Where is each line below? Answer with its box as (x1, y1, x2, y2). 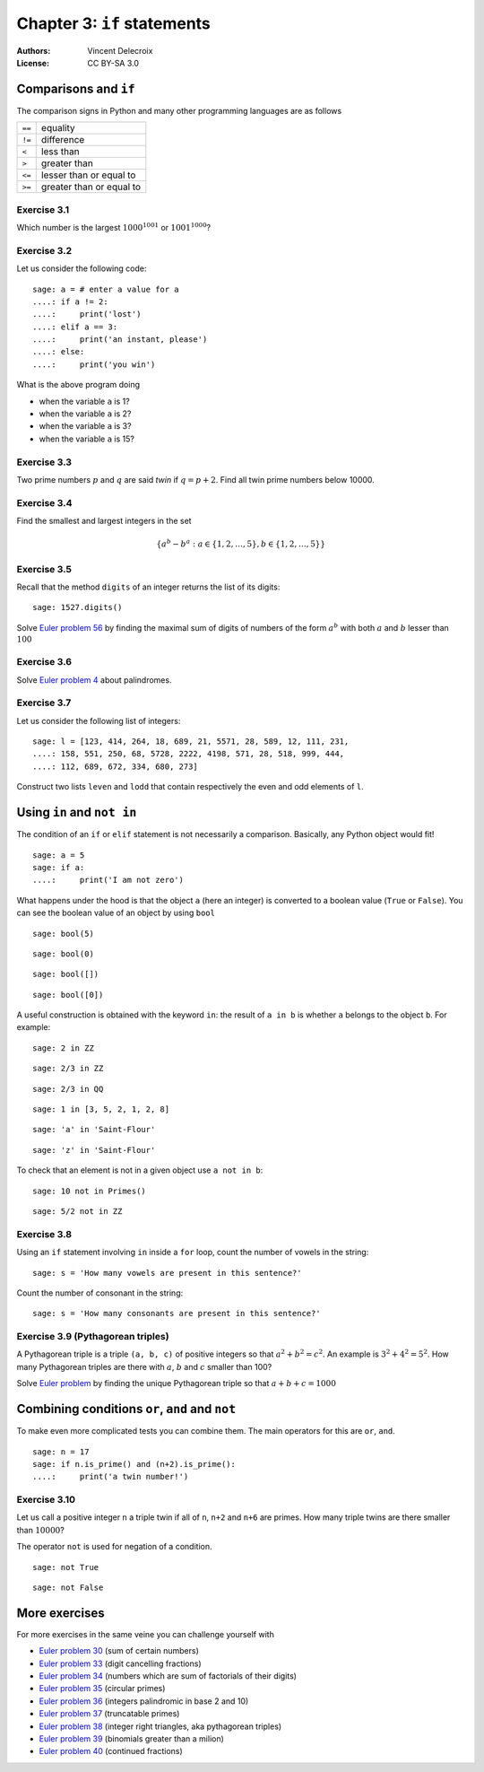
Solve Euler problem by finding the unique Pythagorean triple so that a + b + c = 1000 (16, 1378, 336, 1389)
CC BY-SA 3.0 (87, 57, 139, 68)
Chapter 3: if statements (16, 13, 211, 33)
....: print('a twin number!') (32, 1471, 189, 1482)
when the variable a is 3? (39, 421, 132, 432)
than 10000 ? (16, 1524, 65, 1535)
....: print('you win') (32, 359, 156, 370)
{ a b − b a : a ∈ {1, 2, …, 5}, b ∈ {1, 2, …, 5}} (156, 537, 326, 549)
